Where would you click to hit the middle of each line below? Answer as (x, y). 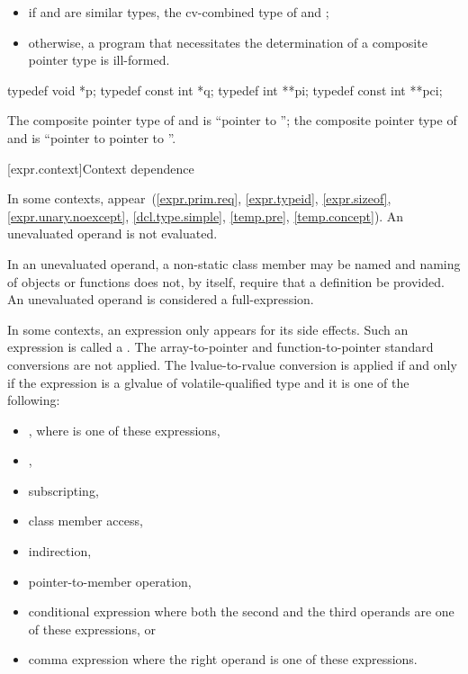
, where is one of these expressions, (124, 430)
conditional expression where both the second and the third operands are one (241, 611)
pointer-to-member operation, (110, 581)
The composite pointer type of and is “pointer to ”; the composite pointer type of (232, 120)
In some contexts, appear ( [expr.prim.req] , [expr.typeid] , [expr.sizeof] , (199, 198)
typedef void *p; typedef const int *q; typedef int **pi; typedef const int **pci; (225, 90)
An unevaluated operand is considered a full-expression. (161, 299)
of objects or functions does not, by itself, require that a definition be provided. (226, 281)
